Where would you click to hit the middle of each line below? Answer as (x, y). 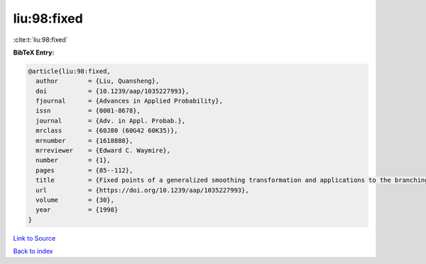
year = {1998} (77, 210)
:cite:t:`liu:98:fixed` (40, 40)
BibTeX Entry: (34, 52)
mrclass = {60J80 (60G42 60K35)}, (107, 131)
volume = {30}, (75, 200)
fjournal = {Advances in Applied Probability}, (129, 101)
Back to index (33, 251)
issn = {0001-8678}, (88, 111)
